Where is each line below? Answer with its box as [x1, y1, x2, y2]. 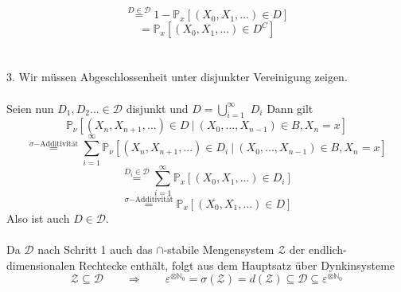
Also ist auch [6, 209, 70, 226]
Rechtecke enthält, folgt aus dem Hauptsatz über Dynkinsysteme [79, 256, 395, 273]
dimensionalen [6, 256, 76, 273]
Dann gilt [267, 99, 313, 116]
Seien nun [6, 99, 54, 116]
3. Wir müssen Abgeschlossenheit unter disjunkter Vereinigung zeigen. [6, 68, 348, 85]
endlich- [308, 241, 347, 258]
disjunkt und [126, 99, 189, 116]
